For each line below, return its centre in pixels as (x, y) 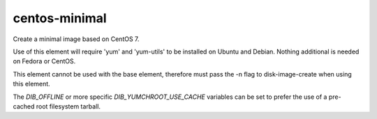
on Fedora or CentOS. (44, 61)
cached (24, 106)
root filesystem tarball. (68, 106)
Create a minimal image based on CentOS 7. (76, 39)
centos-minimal (60, 18)
